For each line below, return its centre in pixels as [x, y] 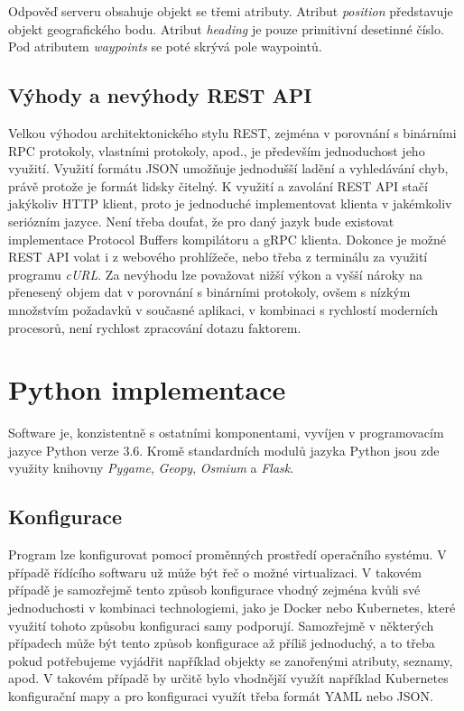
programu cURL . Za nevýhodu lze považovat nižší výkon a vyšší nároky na [215, 274]
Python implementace [147, 389]
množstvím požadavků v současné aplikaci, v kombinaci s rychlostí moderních [223, 309]
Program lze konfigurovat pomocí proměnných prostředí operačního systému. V [227, 554]
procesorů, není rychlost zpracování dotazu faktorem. [155, 327]
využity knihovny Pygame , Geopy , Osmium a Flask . [151, 468]
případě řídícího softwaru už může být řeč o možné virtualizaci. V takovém [215, 572]
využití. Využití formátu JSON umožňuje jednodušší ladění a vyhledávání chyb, [228, 168]
